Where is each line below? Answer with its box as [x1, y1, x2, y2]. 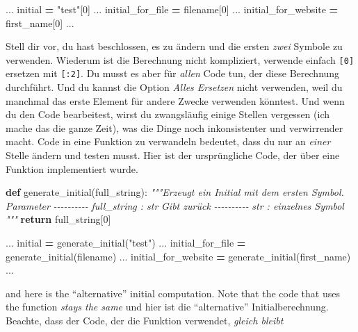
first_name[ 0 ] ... [6, 15, 74, 30]
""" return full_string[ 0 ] [6, 212, 111, 226]
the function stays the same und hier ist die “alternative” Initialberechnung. [6, 299, 329, 314]
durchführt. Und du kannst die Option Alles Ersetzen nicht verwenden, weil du [6, 80, 343, 94]
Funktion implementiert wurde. [6, 161, 138, 176]
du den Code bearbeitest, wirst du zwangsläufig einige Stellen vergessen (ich [6, 107, 329, 122]
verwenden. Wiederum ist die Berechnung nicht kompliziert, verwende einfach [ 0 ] [6, 52, 355, 67]
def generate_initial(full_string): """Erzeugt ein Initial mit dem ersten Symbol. [6, 185, 344, 199]
